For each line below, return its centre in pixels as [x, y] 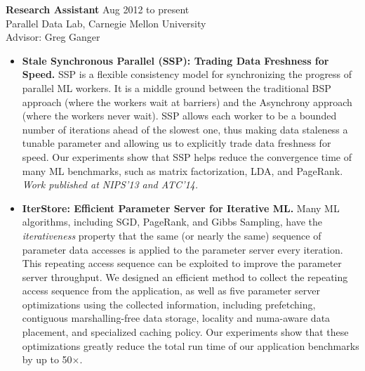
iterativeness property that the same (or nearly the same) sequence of [172, 235]
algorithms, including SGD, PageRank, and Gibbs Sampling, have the [172, 222]
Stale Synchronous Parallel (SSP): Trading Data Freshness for [175, 60]
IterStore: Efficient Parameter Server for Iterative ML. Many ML [181, 208]
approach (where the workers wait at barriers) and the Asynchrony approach [187, 102]
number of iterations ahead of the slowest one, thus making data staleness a [185, 129]
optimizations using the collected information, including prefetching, [169, 304]
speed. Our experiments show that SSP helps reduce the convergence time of [187, 156]
